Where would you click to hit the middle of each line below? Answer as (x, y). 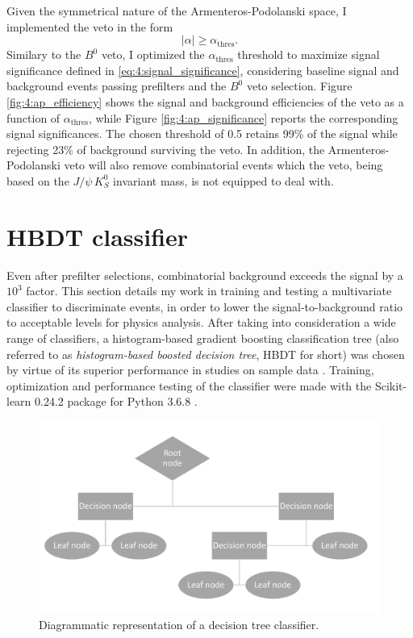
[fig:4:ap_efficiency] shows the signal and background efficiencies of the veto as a (205, 101)
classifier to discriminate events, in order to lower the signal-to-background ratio (205, 306)
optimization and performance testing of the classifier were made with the (189, 385)
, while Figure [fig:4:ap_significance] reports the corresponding (243, 117)
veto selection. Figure (299, 86)
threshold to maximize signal (309, 54)
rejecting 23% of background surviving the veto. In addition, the (166, 149)
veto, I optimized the (153, 54)
